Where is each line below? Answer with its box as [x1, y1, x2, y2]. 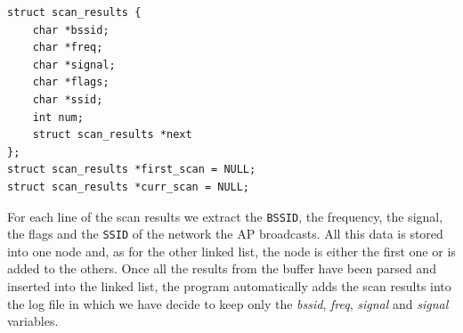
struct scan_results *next [32, 128, 192, 142]
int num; [32, 110, 84, 124]
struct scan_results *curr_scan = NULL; [7, 180, 250, 193]
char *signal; [32, 58, 116, 71]
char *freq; [32, 41, 103, 54]
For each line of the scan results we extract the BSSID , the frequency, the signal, [7, 207, 443, 225]
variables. [7, 312, 59, 330]
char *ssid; [32, 93, 103, 106]
